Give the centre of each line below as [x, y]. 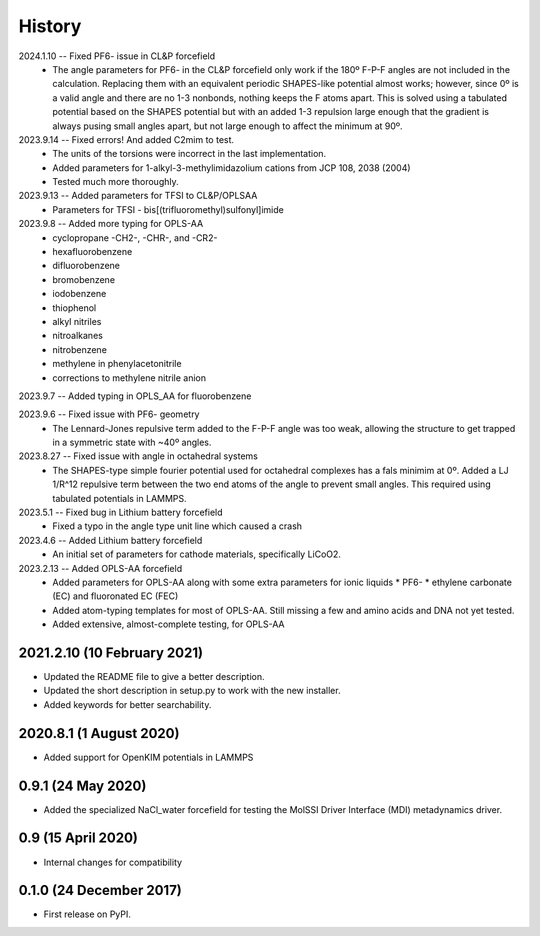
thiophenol [74, 307]
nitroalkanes [78, 336]
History [50, 26]
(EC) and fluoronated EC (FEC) [115, 596]
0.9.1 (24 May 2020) [82, 785]
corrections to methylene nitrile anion [129, 377]
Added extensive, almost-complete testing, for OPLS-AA [168, 624]
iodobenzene [79, 294]
